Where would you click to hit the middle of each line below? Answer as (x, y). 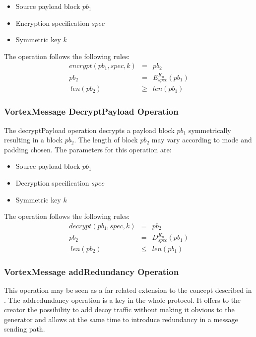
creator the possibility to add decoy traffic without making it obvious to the (119, 309)
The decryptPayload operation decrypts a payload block (89, 130)
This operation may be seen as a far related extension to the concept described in (128, 290)
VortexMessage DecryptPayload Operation (91, 111)
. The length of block (106, 140)
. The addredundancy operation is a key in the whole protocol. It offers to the (123, 300)
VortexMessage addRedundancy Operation (92, 271)
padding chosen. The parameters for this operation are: (88, 149)
